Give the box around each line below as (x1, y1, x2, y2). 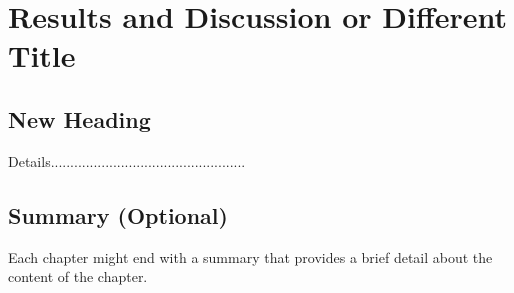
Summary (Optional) (8, 199, 228, 230)
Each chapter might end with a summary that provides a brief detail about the (8, 246, 493, 267)
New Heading (8, 103, 151, 134)
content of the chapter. (8, 266, 148, 287)
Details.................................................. (8, 150, 246, 171)
